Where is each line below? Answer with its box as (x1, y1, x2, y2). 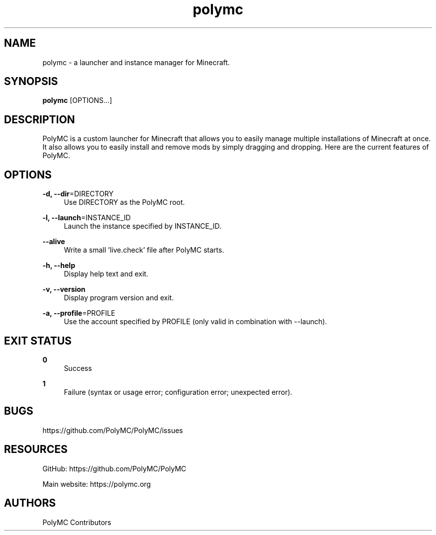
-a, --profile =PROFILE (42, 309, 115, 318)
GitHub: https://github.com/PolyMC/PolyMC (42, 464, 187, 473)
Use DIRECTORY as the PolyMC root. (64, 198, 185, 207)
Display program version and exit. (64, 293, 174, 302)
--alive (42, 237, 65, 246)
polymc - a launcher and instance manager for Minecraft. (42, 58, 230, 67)
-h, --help (42, 261, 75, 270)
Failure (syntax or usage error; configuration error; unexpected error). (64, 387, 293, 396)
